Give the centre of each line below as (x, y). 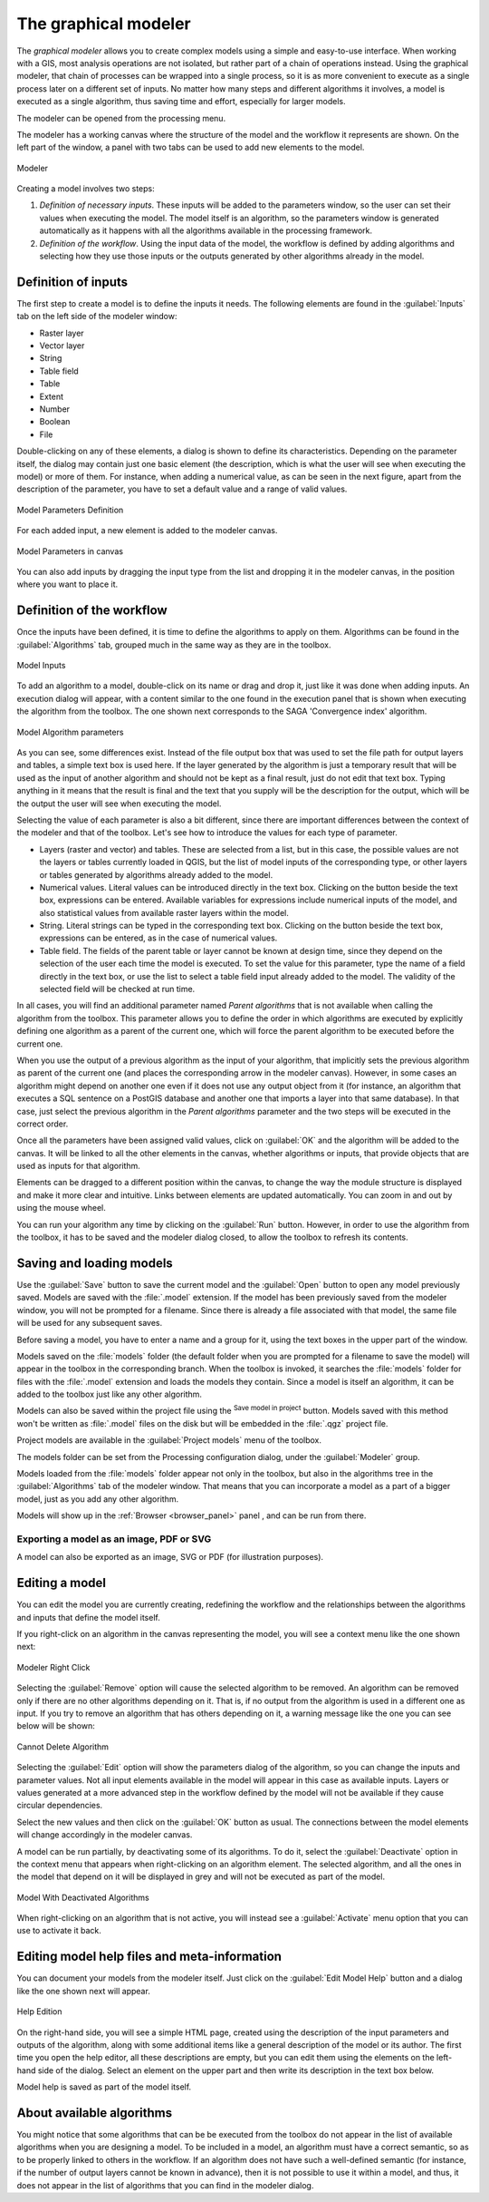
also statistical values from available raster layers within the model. (164, 912)
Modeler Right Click (53, 1667)
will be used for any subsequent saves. (90, 1323)
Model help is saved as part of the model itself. (104, 2087)
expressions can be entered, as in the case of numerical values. (158, 938)
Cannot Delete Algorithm (62, 1747)
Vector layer (62, 346)
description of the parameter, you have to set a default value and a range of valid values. (182, 489)
